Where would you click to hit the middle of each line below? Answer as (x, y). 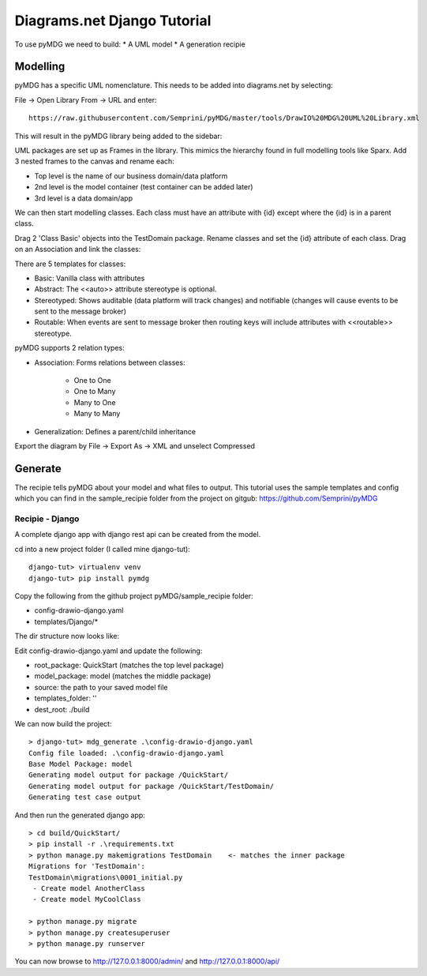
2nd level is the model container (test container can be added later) (144, 187)
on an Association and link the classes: (78, 250)
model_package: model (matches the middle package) (123, 676)
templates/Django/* (66, 621)
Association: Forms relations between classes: (110, 362)
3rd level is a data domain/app (84, 198)
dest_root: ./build (62, 709)
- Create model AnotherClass (89, 888)
